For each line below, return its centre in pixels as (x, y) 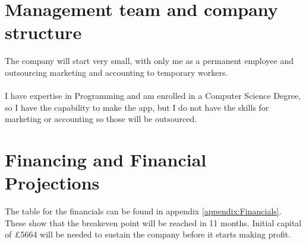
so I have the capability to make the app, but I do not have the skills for (137, 107)
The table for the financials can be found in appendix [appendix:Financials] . (143, 211)
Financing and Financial (106, 160)
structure (43, 32)
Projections (52, 183)
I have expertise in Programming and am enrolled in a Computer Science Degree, (153, 96)
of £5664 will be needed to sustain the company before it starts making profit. (148, 234)
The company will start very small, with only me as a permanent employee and (149, 61)
